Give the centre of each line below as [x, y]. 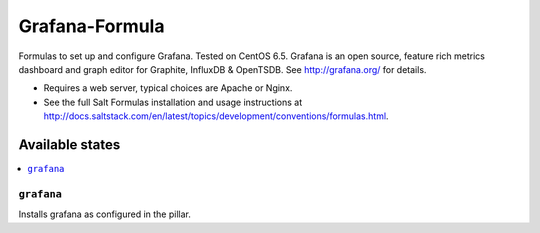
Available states [69, 144]
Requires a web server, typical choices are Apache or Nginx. [168, 88]
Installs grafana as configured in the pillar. [105, 214]
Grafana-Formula [91, 26]
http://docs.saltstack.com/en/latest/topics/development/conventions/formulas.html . [216, 116]
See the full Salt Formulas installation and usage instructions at [173, 102]
